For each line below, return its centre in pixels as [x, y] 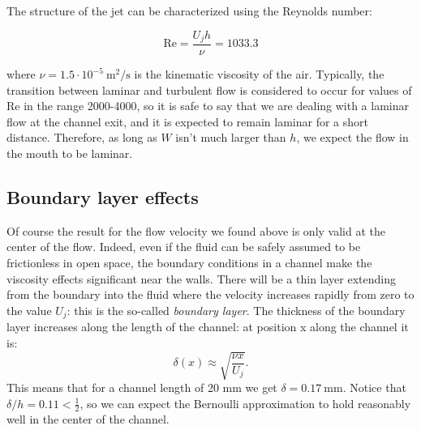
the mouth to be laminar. [70, 153]
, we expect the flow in [352, 137]
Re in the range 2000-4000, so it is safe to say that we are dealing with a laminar [208, 106]
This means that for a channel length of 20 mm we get [142, 387]
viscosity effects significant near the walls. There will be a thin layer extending [201, 278]
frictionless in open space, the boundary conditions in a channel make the [189, 263]
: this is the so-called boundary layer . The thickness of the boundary [236, 310]
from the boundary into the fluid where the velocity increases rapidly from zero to [210, 294]
